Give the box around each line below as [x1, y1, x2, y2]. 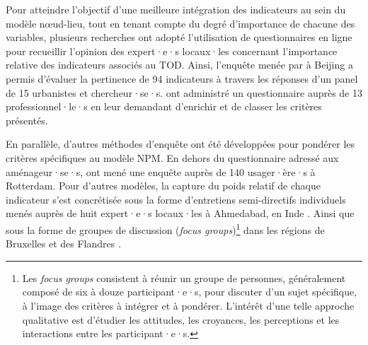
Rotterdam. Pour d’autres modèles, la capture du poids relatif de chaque [6, 178, 321, 193]
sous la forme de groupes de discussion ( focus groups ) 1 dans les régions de [6, 220, 325, 237]
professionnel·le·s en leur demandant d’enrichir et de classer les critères [6, 99, 322, 114]
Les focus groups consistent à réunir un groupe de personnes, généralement [22, 270, 346, 285]
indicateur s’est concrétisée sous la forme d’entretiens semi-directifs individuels [6, 192, 346, 206]
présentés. [6, 112, 48, 127]
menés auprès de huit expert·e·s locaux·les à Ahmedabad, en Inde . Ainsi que [6, 206, 355, 221]
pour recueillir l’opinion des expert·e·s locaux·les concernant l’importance [6, 43, 338, 58]
